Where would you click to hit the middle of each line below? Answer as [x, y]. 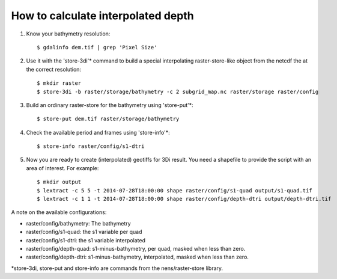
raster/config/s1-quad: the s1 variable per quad [84, 232]
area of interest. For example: [62, 168]
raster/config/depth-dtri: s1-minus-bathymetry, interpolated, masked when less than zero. [138, 257]
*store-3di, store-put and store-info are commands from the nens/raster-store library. [117, 268]
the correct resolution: [53, 69]
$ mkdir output [59, 182]
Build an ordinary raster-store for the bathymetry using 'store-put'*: [110, 105]
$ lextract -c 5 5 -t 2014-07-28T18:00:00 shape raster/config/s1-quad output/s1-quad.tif [175, 190]
